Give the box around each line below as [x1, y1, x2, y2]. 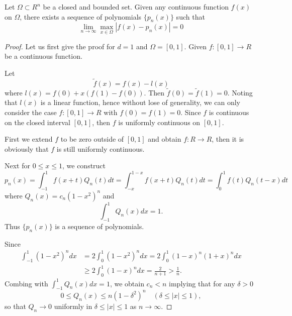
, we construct [62, 160, 106, 171]
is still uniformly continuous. [56, 143, 145, 154]
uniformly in [54, 300, 92, 311]
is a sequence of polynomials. [55, 221, 144, 232]
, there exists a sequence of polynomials [20, 11, 142, 22]
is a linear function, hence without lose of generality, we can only [40, 97, 240, 108]
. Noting [227, 87, 253, 97]
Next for [5, 160, 30, 171]
